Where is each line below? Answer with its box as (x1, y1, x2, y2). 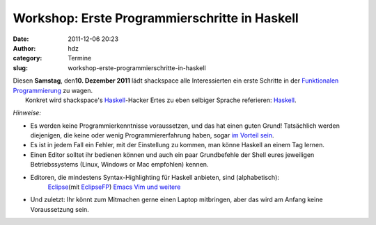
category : (13, 54, 42, 62)
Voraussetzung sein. (30, 205, 90, 213)
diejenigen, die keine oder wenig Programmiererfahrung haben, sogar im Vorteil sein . (30, 131, 274, 140)
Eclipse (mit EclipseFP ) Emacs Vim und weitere (47, 183, 181, 191)
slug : (13, 63, 28, 72)
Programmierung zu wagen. (13, 86, 93, 94)
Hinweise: (13, 108, 42, 117)
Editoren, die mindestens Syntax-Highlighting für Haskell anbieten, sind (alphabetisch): (30, 173, 280, 181)
